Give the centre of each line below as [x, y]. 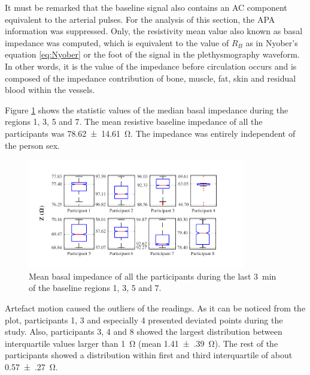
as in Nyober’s [272, 42]
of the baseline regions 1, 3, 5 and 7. [95, 288]
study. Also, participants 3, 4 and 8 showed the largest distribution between [144, 331]
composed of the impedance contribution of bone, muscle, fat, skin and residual [151, 78]
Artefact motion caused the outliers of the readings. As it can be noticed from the [155, 307]
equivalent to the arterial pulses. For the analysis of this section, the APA [140, 19]
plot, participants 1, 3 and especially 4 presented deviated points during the [144, 319]
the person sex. [32, 145]
